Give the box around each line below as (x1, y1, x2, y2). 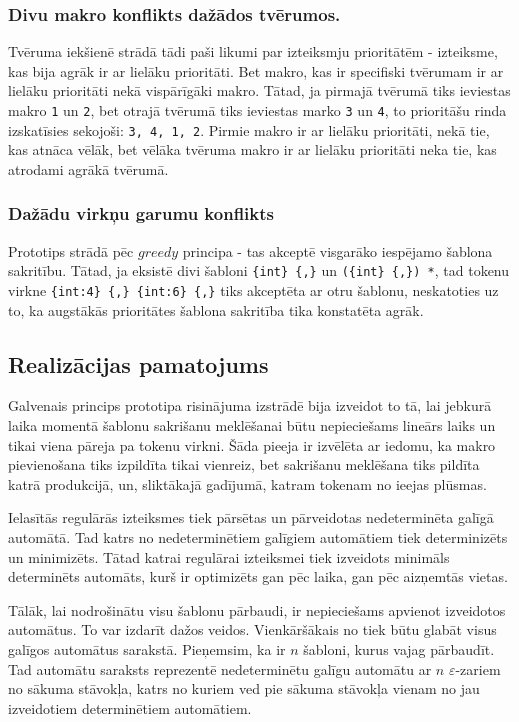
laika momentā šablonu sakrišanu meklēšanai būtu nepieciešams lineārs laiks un (8, 415, 496, 436)
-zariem (455, 658, 501, 679)
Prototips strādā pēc (8, 240, 134, 261)
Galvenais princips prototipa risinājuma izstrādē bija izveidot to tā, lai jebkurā (8, 395, 492, 416)
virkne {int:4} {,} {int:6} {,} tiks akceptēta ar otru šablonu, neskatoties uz (8, 279, 499, 300)
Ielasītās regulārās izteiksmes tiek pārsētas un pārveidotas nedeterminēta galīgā (8, 507, 494, 528)
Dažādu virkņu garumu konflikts (8, 201, 274, 226)
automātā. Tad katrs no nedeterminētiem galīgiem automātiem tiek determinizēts (8, 526, 508, 547)
